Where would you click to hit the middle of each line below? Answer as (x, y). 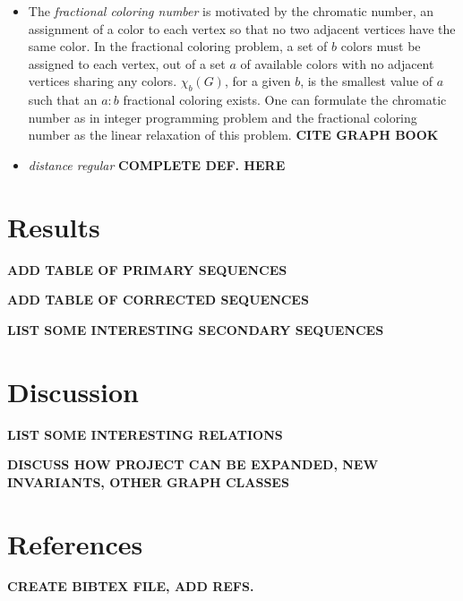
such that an (63, 100)
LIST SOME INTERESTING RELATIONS (145, 434)
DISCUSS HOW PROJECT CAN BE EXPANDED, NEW (193, 464)
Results (54, 226)
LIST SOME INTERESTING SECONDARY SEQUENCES (196, 329)
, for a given (257, 81)
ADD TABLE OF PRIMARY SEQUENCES (147, 269)
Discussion (73, 391)
